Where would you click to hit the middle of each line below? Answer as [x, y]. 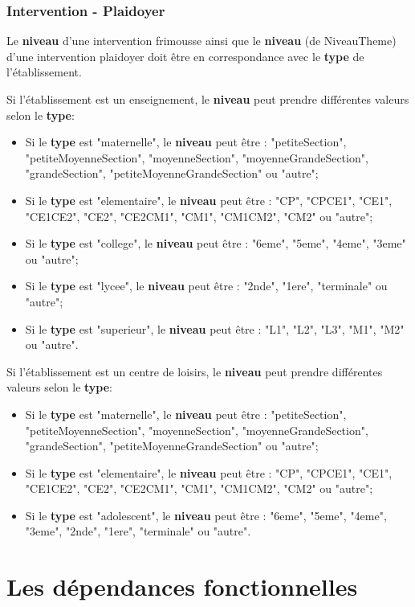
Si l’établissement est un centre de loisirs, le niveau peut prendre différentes [195, 371]
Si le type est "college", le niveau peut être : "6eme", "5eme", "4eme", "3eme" [216, 243]
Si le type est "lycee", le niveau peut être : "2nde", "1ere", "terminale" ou [206, 286]
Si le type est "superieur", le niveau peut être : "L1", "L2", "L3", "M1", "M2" [215, 328]
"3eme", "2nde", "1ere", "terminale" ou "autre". [138, 531]
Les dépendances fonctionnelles [182, 586]
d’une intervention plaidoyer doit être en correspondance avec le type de [185, 56]
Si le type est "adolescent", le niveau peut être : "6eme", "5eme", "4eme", [206, 515]
